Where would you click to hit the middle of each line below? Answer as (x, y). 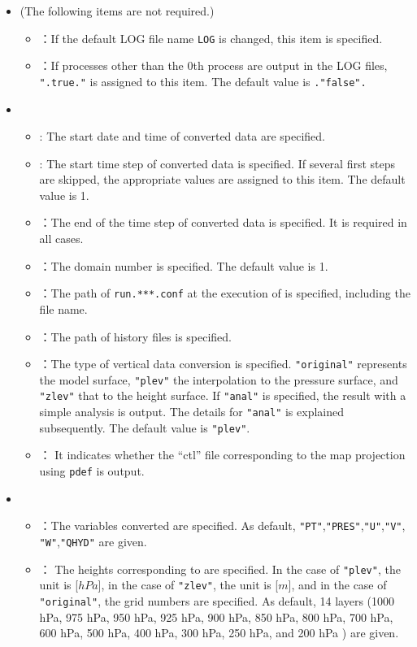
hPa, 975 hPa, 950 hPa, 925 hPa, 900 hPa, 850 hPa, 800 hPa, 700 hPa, (216, 617)
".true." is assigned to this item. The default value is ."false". (203, 81)
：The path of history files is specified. (135, 336)
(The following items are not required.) (117, 11)
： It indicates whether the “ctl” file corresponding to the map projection (222, 455)
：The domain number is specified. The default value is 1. (184, 265)
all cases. (61, 239)
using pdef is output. (92, 470)
